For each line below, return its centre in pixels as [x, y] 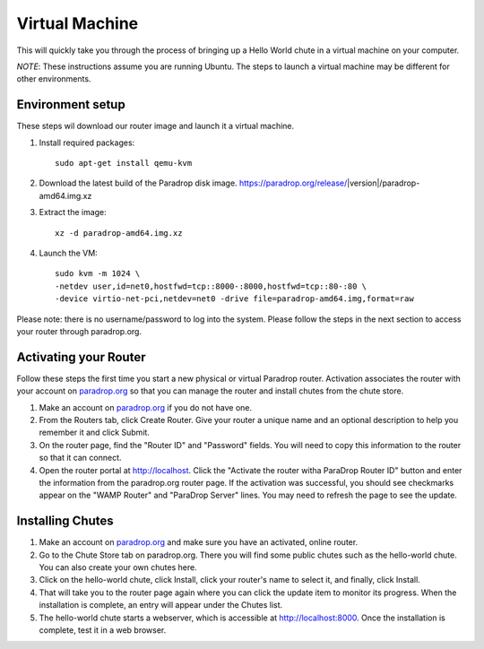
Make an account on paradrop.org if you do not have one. [146, 407]
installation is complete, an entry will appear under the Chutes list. [161, 605]
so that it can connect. [80, 458]
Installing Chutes [65, 521]
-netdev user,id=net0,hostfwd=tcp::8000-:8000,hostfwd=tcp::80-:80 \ [211, 286]
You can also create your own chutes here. [118, 567]
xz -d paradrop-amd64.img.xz [119, 233]
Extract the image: [73, 212]
